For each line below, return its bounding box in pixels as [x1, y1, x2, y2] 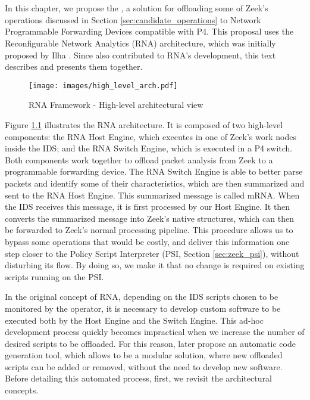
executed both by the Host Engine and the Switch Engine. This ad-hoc [5, 314, 264, 326]
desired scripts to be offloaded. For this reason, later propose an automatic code [5, 337, 296, 349]
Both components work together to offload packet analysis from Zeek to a [5, 153, 273, 166]
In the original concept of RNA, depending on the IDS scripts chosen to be [5, 290, 278, 303]
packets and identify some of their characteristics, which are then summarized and [5, 176, 305, 189]
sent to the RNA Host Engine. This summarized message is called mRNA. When [5, 188, 300, 201]
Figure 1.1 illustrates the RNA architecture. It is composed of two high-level [5, 119, 283, 131]
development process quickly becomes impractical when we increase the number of [5, 325, 305, 338]
